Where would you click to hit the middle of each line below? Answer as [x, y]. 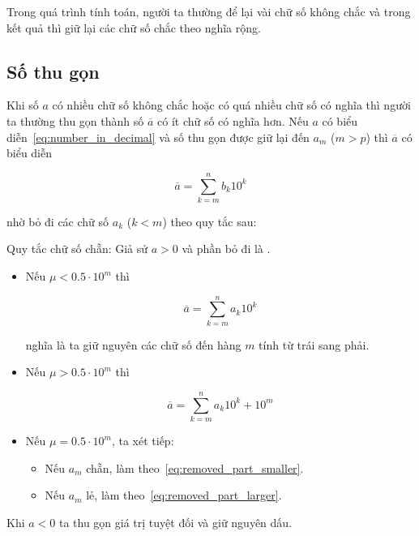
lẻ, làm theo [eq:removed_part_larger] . [184, 495]
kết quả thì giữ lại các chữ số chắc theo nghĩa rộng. [134, 27]
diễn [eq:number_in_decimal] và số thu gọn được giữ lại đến [158, 137]
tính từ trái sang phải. [314, 344]
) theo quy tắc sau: [209, 221]
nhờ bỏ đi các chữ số [58, 221]
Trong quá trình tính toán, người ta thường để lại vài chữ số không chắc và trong [209, 11]
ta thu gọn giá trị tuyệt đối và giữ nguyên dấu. [175, 522]
